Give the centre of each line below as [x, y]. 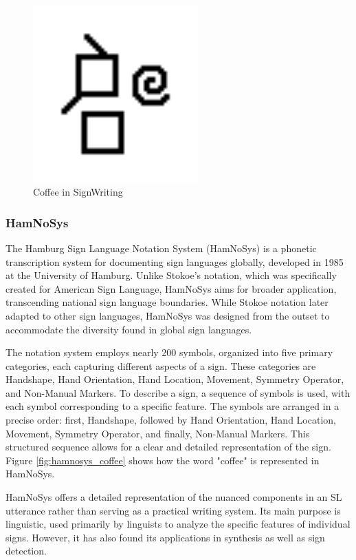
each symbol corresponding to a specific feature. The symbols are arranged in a [173, 406]
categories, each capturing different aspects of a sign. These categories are [161, 365]
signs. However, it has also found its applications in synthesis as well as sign [165, 537]
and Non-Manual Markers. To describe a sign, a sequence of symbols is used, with [178, 392]
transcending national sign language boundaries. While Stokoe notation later [167, 302]
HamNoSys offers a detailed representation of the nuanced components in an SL [174, 497]
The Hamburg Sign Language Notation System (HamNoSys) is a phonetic [161, 248]
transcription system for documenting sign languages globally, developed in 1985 [175, 261]
